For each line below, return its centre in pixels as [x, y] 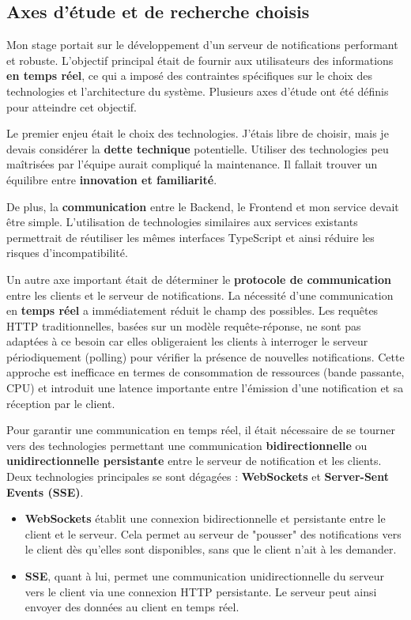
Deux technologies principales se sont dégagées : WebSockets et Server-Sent [198, 476]
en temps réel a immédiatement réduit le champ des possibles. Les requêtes [192, 310]
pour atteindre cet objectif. [72, 106]
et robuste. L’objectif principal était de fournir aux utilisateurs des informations [200, 60]
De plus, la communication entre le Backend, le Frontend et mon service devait [203, 206]
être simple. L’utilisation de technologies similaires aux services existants [182, 222]
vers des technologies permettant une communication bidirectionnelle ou [187, 445]
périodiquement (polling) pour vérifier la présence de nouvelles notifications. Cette [205, 356]
